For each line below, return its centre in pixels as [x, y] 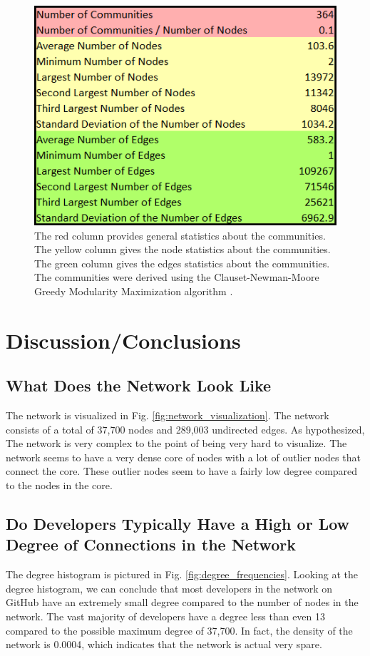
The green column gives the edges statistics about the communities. [182, 263]
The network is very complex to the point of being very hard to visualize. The [176, 443]
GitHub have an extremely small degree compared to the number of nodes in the [182, 602]
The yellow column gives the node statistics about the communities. [183, 249]
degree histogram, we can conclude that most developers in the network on [169, 588]
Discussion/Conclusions [123, 340]
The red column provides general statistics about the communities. [180, 235]
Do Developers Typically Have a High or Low [178, 524]
